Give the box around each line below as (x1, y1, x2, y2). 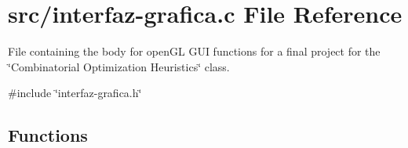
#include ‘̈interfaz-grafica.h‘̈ (8, 85, 142, 101)
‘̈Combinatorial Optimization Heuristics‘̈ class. (8, 58, 230, 74)
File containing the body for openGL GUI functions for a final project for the (8, 43, 381, 60)
